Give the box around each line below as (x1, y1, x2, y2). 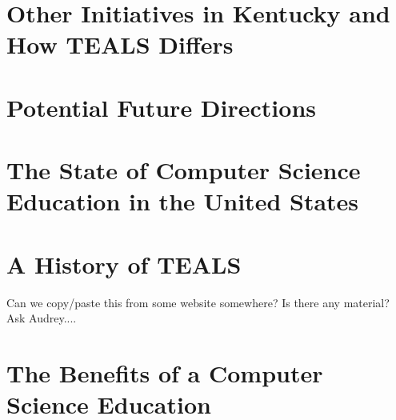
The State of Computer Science (6, 154, 361, 186)
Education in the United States (6, 185, 359, 218)
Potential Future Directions (6, 90, 316, 123)
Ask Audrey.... (6, 310, 77, 326)
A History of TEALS (6, 247, 242, 280)
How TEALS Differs (6, 28, 234, 61)
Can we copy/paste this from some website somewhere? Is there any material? (6, 294, 390, 310)
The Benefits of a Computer (6, 357, 323, 389)
